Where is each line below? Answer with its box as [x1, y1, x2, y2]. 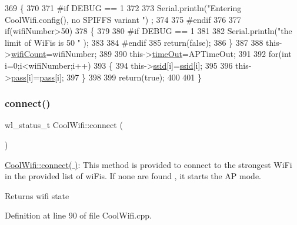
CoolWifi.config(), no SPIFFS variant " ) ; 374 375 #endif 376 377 [5, 13, 241, 25]
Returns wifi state [5, 189, 69, 202]
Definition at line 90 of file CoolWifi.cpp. [5, 209, 152, 221]
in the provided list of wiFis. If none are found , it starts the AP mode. [5, 170, 262, 182]
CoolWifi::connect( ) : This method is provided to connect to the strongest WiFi [5, 158, 292, 170]
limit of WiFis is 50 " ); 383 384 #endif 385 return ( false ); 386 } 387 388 [5, 36, 263, 48]
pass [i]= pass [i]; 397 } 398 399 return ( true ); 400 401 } [11, 70, 202, 83]
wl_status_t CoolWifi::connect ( [5, 119, 123, 131]
